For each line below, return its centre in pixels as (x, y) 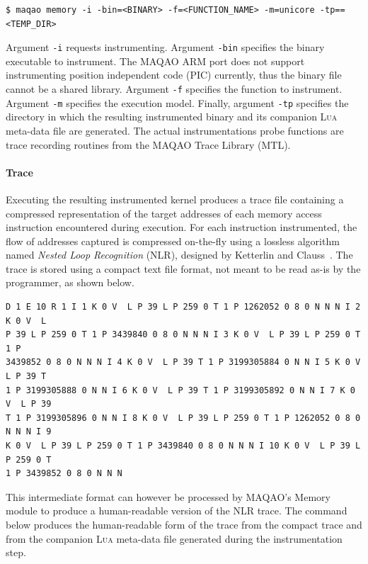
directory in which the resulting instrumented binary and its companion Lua (172, 117)
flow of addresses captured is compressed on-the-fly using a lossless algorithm (173, 241)
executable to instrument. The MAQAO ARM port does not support (155, 61)
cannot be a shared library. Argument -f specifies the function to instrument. (174, 89)
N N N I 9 (29, 432)
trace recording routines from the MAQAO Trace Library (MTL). (148, 144)
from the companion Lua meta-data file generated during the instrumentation (174, 538)
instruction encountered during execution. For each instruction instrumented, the (182, 227)
